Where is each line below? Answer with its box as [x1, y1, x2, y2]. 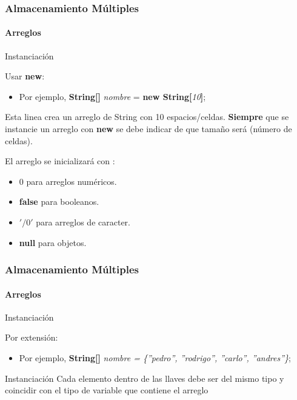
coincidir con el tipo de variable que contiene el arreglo [5, 384, 209, 396]
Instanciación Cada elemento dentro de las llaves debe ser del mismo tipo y [5, 372, 284, 384]
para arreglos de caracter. [36, 215, 130, 228]
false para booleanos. [19, 195, 99, 208]
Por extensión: [5, 331, 58, 344]
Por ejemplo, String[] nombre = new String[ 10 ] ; [19, 90, 206, 102]
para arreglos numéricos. [26, 175, 117, 187]
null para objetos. [19, 236, 87, 248]
